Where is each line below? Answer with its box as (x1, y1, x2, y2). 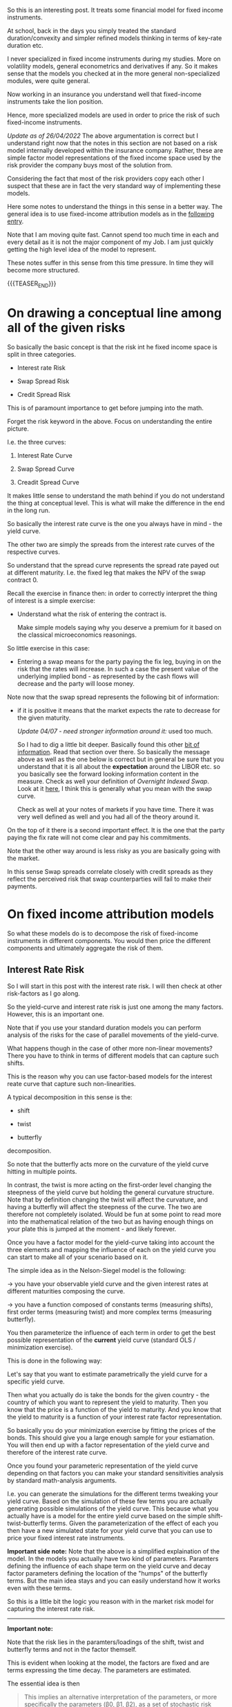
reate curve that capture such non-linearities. (7, 1080, 136, 1088)
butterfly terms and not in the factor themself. (7, 1645, 137, 1654)
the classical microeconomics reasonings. (17, 631, 137, 639)
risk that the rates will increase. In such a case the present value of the (17, 664, 219, 673)
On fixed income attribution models (7, 906, 214, 922)
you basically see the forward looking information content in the (17, 769, 199, 778)
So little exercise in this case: (7, 644, 90, 652)
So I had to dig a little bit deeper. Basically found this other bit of (17, 740, 200, 749)
